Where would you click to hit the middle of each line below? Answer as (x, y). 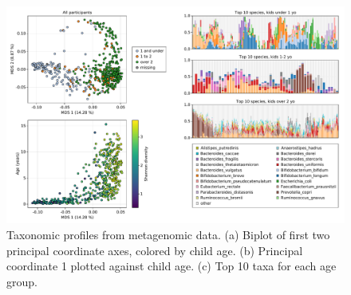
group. (22, 281)
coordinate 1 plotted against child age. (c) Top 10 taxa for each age (172, 266)
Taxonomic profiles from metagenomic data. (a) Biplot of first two (168, 235)
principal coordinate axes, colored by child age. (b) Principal (155, 250)
